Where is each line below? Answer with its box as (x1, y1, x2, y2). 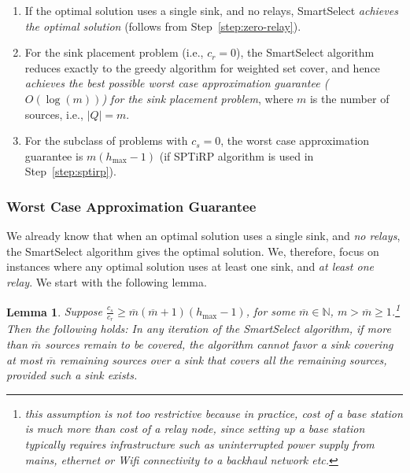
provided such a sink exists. (6, 367, 138, 383)
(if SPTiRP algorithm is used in (159, 147, 314, 164)
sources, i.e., (24, 105, 83, 122)
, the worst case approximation (220, 132, 370, 149)
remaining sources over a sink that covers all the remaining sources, (60, 351, 387, 368)
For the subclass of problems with (24, 132, 188, 149)
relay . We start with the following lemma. (6, 273, 207, 290)
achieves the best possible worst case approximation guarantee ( (24, 75, 329, 91)
